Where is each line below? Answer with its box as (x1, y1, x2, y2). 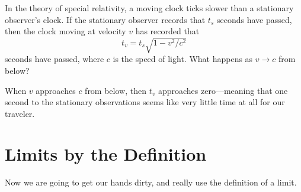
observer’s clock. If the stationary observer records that (5, 13, 206, 25)
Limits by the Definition (5, 142, 207, 166)
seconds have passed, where (5, 53, 104, 65)
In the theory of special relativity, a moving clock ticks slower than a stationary (5, 2, 294, 14)
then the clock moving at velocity (5, 25, 126, 37)
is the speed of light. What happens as (113, 53, 253, 65)
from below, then (85, 84, 146, 96)
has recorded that (135, 25, 200, 37)
